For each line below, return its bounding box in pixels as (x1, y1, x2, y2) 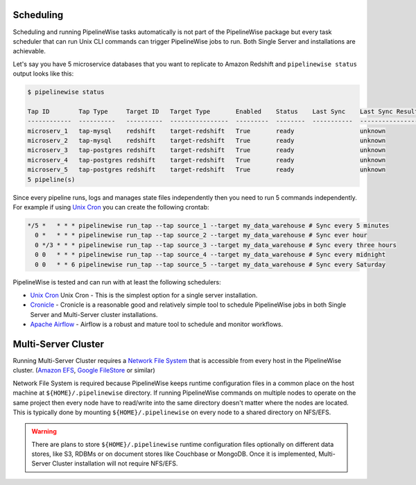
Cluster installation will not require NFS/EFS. (52, 459, 178, 468)
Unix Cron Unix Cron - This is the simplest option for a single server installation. (30, 291, 258, 299)
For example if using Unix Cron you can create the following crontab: (12, 203, 209, 211)
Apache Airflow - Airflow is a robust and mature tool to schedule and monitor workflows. (30, 320, 284, 329)
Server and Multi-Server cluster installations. (30, 310, 158, 318)
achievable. (12, 47, 46, 56)
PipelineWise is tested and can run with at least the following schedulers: (12, 278, 221, 287)
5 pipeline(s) (27, 176, 76, 183)
